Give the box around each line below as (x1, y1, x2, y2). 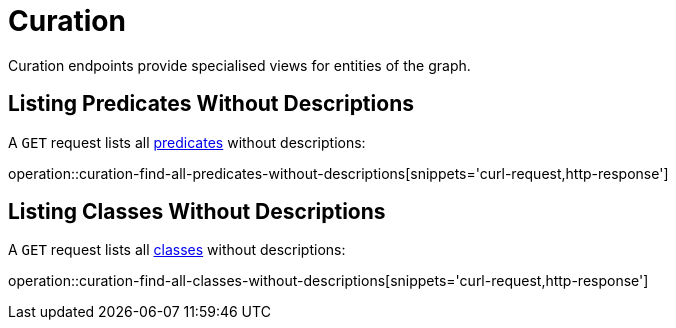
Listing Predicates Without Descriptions (8, 91, 414, 117)
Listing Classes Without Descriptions (8, 199, 386, 225)
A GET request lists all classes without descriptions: (8, 241, 346, 259)
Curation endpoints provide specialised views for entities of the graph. (8, 56, 471, 74)
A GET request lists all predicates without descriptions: (8, 133, 366, 151)
